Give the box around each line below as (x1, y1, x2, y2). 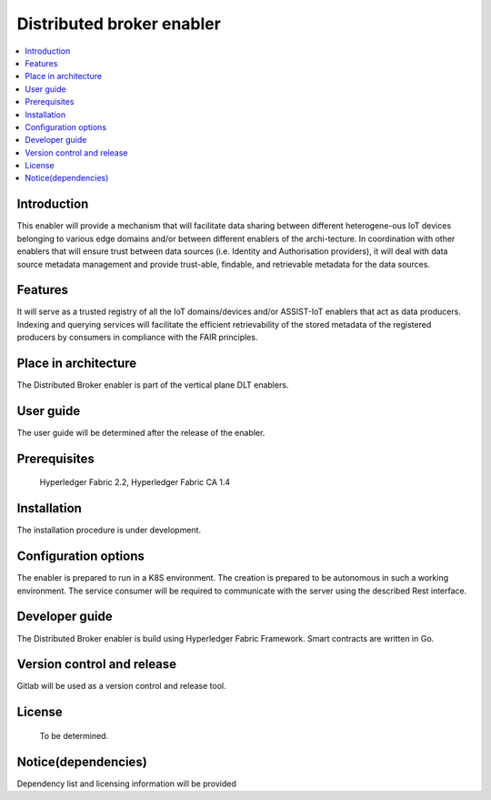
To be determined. (39, 730, 109, 741)
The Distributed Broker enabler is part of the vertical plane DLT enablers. (16, 380, 289, 390)
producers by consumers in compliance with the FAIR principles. (16, 332, 258, 343)
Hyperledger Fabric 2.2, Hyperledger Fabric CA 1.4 (39, 477, 231, 488)
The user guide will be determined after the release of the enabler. (16, 428, 266, 439)
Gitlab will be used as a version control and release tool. (16, 681, 226, 692)
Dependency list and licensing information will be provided (16, 778, 236, 789)
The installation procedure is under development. (16, 524, 202, 536)
